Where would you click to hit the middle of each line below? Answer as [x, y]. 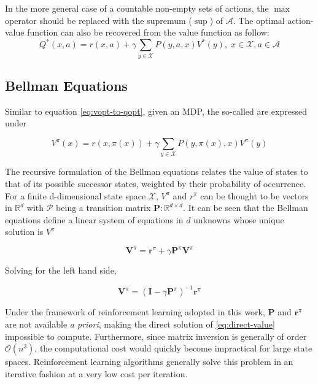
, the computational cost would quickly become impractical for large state [173, 348]
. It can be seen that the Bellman [246, 208]
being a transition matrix [103, 208]
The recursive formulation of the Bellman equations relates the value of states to [157, 171]
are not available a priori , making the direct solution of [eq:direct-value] [140, 324]
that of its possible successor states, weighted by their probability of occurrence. [156, 183]
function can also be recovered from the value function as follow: [148, 32]
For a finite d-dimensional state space [76, 195]
